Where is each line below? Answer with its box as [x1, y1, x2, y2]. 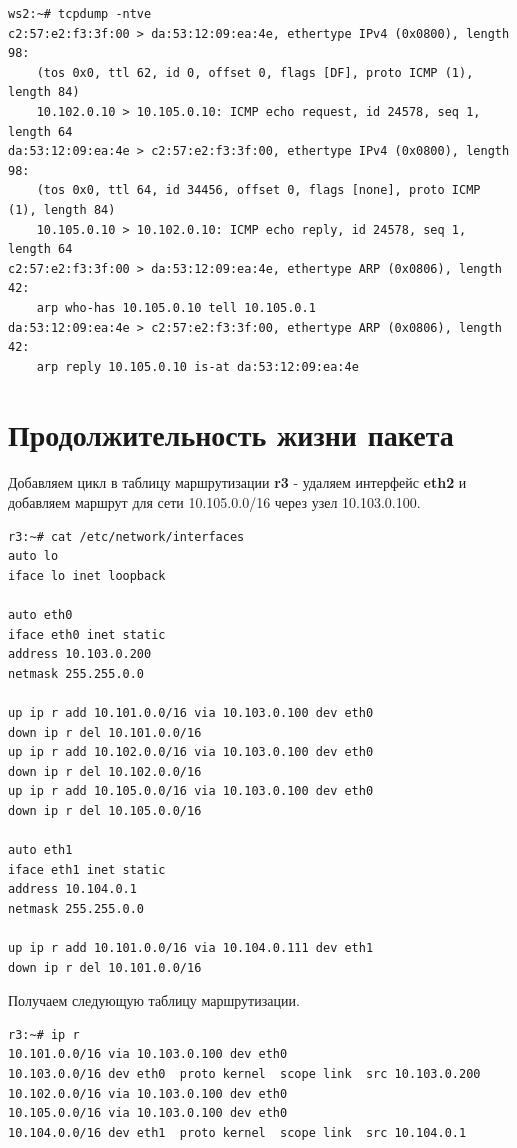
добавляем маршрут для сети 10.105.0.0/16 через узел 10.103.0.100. [8, 492, 421, 512]
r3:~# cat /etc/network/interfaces [8, 529, 245, 544]
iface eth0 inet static [8, 627, 166, 642]
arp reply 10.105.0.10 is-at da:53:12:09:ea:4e [36, 359, 359, 374]
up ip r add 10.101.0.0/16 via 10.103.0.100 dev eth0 [8, 705, 374, 720]
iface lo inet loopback [8, 568, 166, 583]
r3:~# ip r [8, 1027, 80, 1042]
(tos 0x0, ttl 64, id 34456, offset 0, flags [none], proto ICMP [36, 183, 481, 198]
